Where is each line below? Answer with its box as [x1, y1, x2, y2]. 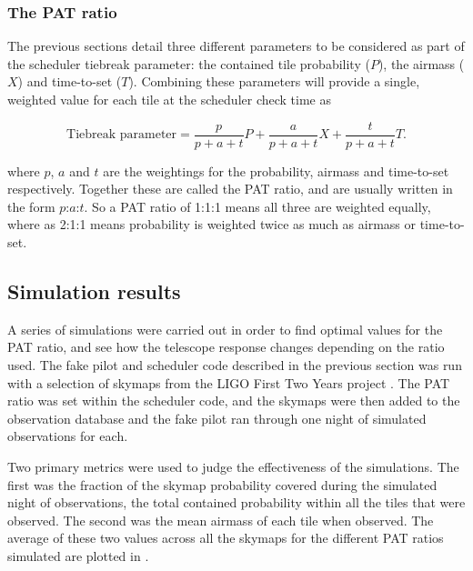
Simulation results [7, 277, 181, 306]
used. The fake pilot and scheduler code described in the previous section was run [7, 356, 462, 375]
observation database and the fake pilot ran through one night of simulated [7, 408, 427, 427]
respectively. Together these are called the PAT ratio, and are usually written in [7, 179, 453, 198]
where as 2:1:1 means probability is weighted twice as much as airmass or [7, 215, 417, 234]
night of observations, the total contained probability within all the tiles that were [7, 493, 466, 512]
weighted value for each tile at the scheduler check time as [7, 90, 331, 108]
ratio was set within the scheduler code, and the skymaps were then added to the [7, 391, 460, 410]
